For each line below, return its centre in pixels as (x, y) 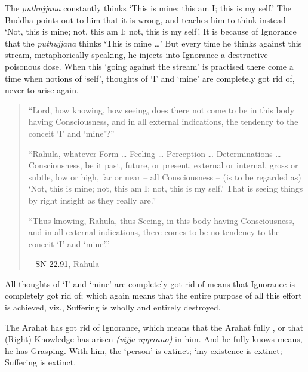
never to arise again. (42, 90)
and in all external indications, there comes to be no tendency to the (154, 232)
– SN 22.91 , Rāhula (64, 264)
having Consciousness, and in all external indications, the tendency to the (163, 122)
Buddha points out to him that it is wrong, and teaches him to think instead (145, 19)
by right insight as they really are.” (92, 200)
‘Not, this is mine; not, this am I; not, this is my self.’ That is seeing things (166, 188)
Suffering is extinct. (41, 362)
